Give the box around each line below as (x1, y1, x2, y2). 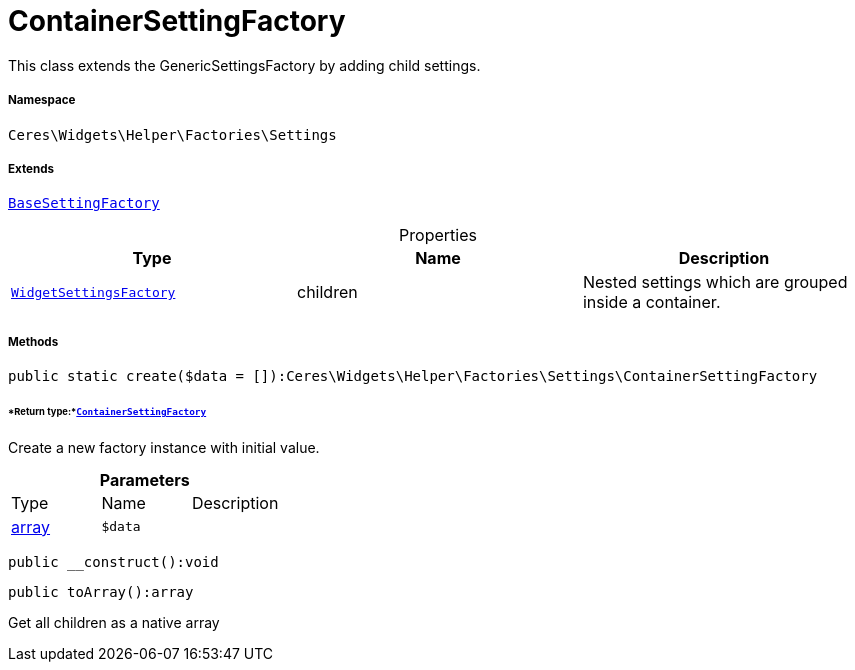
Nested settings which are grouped (582, 272, 848, 293)
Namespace (8, 93, 76, 108)
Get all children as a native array (8, 613, 220, 631)
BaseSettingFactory (8, 195, 160, 212)
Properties (399, 225, 477, 246)
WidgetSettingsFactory (11, 284, 176, 300)
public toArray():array (8, 583, 194, 600)
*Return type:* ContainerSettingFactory (8, 405, 207, 417)
